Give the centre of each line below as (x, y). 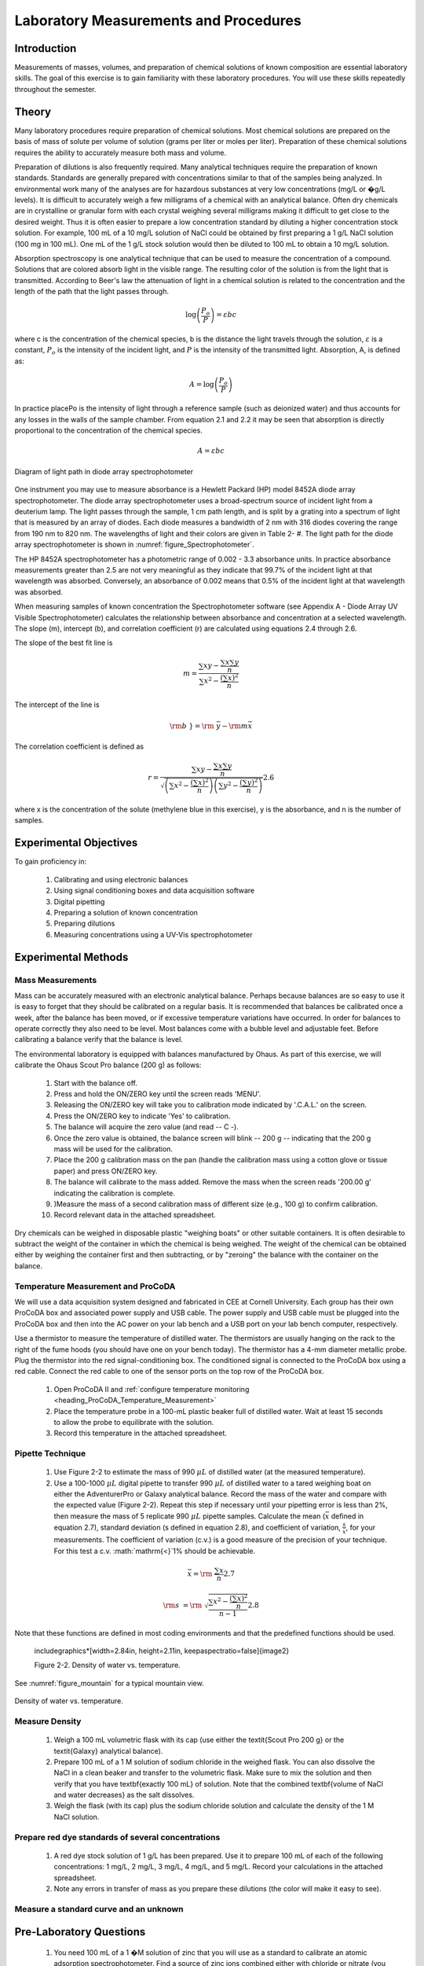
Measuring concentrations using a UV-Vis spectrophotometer (153, 934)
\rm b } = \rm (192, 726)
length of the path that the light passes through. (91, 292)
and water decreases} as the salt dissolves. (124, 1795)
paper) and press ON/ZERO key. (106, 1171)
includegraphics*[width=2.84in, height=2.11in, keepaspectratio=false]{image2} (162, 1651)
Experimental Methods (71, 957)
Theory (33, 111)
